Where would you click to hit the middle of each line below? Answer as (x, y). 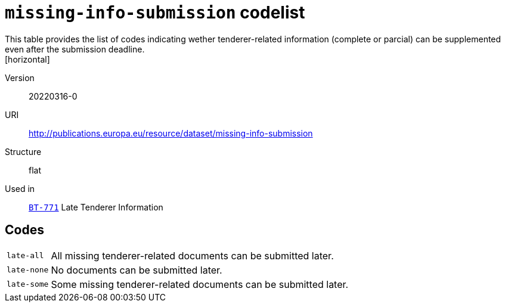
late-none (28, 270)
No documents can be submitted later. (137, 270)
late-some (28, 284)
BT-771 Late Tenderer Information (96, 207)
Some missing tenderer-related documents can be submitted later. (200, 284)
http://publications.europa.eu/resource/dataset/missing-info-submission (171, 133)
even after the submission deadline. (75, 49)
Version (20, 77)
